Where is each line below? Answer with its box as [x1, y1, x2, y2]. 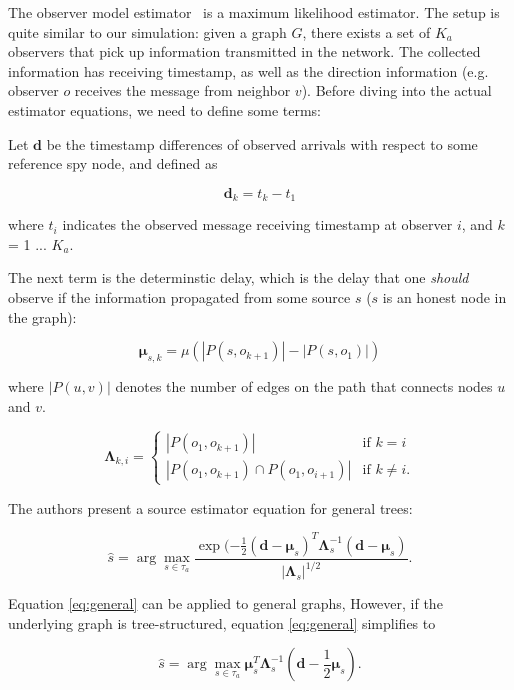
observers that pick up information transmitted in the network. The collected [8, 41, 481, 62]
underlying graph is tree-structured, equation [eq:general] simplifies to [8, 612, 436, 633]
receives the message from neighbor [74, 80, 291, 101]
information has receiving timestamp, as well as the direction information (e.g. [8, 60, 489, 81]
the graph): [8, 306, 77, 327]
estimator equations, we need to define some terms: [8, 99, 321, 120]
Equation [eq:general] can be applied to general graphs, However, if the [8, 593, 443, 614]
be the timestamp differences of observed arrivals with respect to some [46, 133, 478, 154]
